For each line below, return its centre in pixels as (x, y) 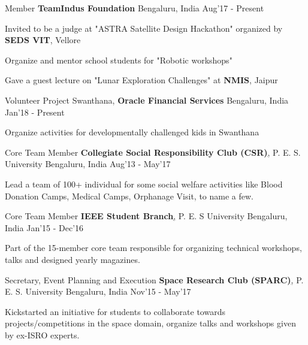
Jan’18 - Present (35, 112)
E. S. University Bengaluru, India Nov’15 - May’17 (98, 291)
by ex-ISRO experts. (42, 335)
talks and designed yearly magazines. (73, 259)
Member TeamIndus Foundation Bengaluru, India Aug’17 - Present (135, 8)
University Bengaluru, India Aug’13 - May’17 (88, 164)
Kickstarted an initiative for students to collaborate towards (115, 311)
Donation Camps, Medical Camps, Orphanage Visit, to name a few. (129, 196)
